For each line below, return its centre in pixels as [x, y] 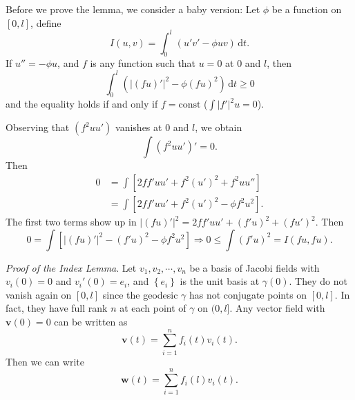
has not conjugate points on [248, 294]
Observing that [38, 127]
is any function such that [143, 63]
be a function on [307, 9]
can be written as [91, 321]
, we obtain [219, 127]
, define [46, 22]
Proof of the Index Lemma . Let [71, 267]
